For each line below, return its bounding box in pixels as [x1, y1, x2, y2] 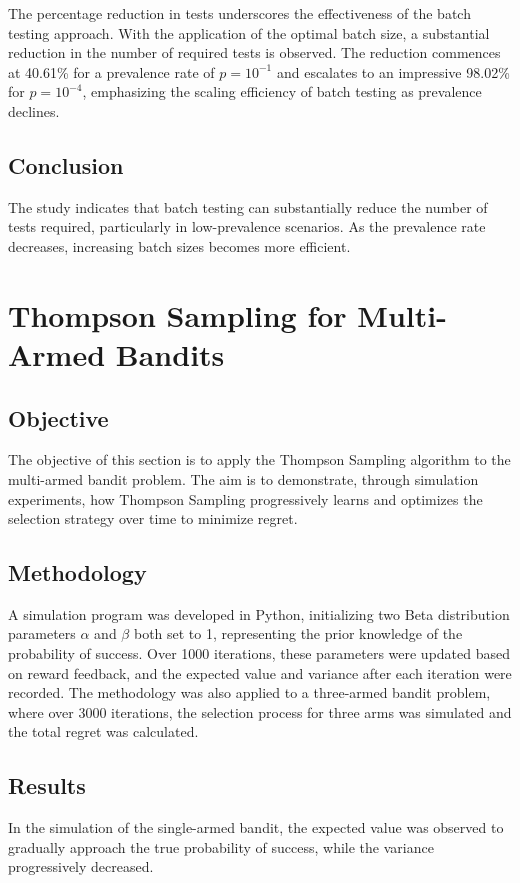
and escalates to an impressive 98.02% [276, 61, 510, 82]
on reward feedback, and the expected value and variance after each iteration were [8, 662, 512, 683]
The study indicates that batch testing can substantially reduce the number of [8, 196, 488, 217]
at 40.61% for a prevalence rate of [8, 61, 215, 82]
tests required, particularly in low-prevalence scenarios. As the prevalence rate [8, 216, 486, 237]
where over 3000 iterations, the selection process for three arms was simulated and [8, 701, 512, 722]
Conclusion [8, 149, 124, 180]
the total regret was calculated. [8, 721, 199, 742]
